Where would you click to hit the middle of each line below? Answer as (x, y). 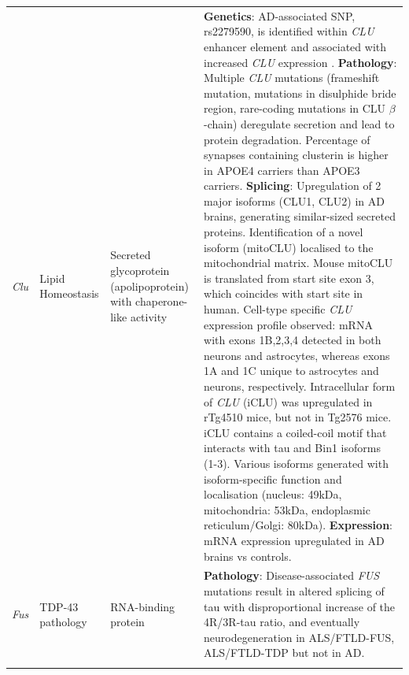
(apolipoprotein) (149, 286)
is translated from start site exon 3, (289, 278)
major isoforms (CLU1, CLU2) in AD (294, 200)
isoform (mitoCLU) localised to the (289, 247)
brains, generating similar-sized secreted (300, 216)
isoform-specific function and (273, 478)
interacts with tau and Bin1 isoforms (292, 448)
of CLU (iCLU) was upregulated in (288, 401)
